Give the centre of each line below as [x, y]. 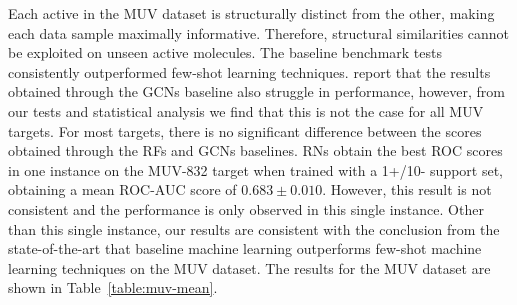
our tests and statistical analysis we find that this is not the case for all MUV [246, 110]
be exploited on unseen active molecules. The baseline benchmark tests [225, 52]
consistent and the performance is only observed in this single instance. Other [246, 208]
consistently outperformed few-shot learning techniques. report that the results [249, 71]
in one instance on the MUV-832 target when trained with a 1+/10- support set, [256, 169]
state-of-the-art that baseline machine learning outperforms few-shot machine [245, 248]
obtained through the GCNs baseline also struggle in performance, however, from [256, 91]
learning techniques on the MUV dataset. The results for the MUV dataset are [249, 267]
